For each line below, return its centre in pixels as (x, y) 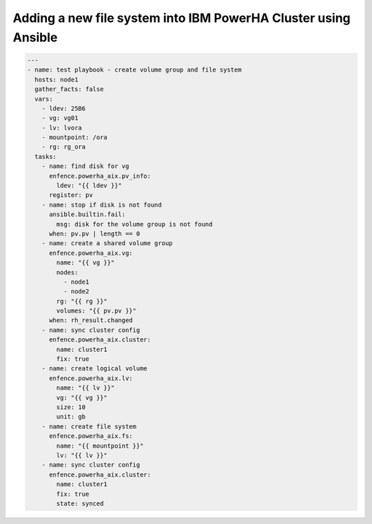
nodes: (67, 272)
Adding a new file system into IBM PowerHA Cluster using (182, 18)
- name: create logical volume (94, 369)
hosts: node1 (56, 80)
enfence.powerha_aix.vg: (91, 253)
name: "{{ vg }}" (85, 263)
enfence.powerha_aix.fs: (91, 436)
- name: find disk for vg (85, 166)
